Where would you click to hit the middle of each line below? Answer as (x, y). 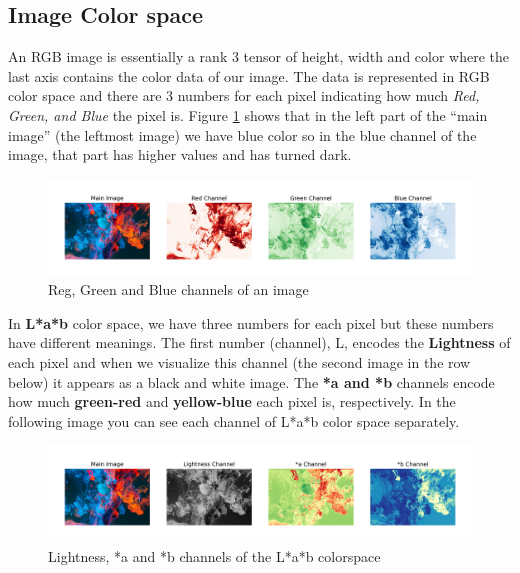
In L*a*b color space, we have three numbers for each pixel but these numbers (251, 322)
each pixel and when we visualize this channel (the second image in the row (239, 362)
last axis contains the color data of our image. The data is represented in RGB (249, 75)
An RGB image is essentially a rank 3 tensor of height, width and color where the (259, 56)
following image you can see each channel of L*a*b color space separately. (234, 420)
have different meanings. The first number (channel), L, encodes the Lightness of (259, 342)
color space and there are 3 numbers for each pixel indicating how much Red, (244, 95)
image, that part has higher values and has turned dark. (180, 154)
